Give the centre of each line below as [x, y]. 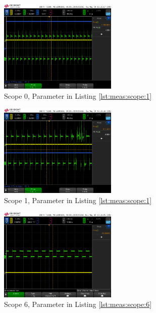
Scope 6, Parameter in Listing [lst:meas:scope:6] [78, 304]
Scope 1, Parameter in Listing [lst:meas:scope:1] [78, 200]
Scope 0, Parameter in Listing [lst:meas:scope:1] [78, 96]
